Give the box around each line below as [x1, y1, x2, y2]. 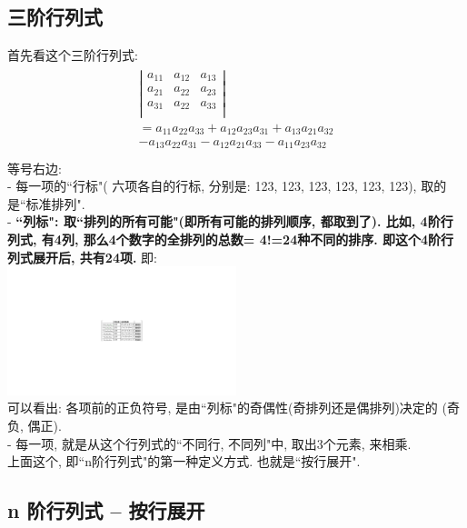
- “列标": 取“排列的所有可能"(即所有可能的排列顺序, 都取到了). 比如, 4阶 [7, 212, 441, 231]
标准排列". [25, 194, 85, 213]
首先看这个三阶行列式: [7, 45, 138, 65]
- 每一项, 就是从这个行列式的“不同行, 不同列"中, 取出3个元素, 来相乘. [7, 433, 412, 453]
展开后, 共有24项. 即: [32, 247, 157, 266]
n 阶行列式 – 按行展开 [7, 496, 205, 524]
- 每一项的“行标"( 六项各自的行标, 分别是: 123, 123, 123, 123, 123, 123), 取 [7, 176, 434, 195]
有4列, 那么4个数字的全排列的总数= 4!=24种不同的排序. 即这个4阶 [41, 229, 442, 248]
